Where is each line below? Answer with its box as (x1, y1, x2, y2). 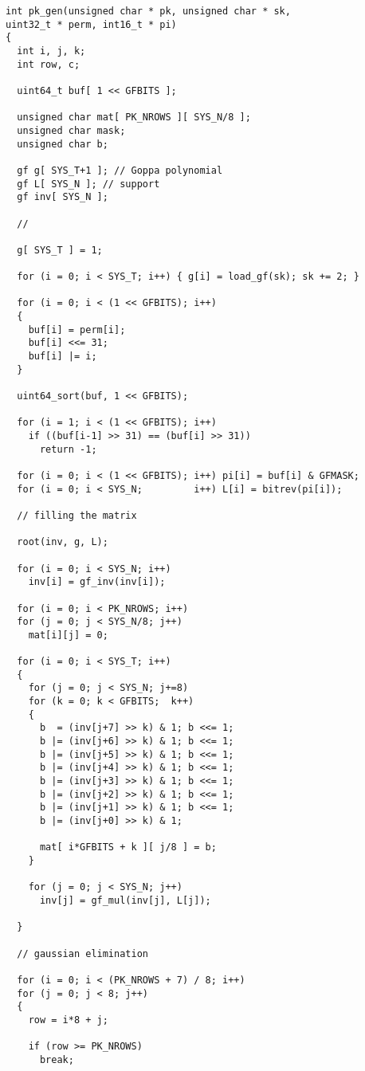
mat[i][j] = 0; (28, 629, 108, 641)
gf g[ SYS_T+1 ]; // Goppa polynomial (17, 164, 223, 176)
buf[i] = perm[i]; (28, 324, 126, 335)
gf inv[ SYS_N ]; (17, 191, 108, 203)
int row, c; (17, 58, 80, 70)
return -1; (39, 443, 97, 455)
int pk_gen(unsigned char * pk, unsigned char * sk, (6, 6, 291, 17)
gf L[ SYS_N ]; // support (17, 178, 160, 190)
